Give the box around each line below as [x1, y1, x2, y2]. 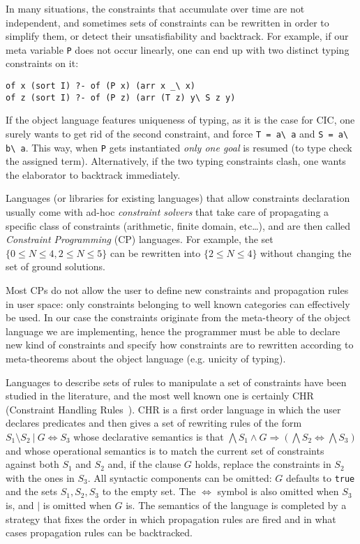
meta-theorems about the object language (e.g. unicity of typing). [6, 351, 286, 365]
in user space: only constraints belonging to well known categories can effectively [6, 296, 350, 311]
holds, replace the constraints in [195, 457, 331, 471]
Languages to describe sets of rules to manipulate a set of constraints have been [6, 374, 347, 389]
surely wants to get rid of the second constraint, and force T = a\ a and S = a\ [6, 126, 349, 140]
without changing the [260, 245, 352, 260]
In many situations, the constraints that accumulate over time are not [6, 1, 305, 15]
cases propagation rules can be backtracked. [6, 525, 193, 540]
